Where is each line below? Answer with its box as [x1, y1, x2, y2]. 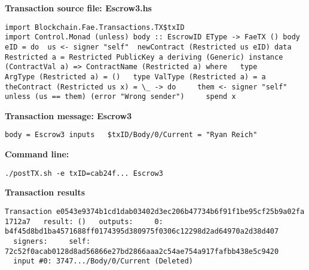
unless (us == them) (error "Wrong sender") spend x [5, 92, 236, 101]
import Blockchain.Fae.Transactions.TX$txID [5, 23, 185, 32]
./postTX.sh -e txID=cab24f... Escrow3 [5, 169, 163, 178]
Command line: [5, 148, 69, 160]
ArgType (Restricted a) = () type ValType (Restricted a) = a [5, 72, 266, 81]
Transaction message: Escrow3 [5, 109, 132, 122]
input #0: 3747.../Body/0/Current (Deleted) [13, 257, 193, 266]
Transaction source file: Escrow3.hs [5, 2, 152, 14]
